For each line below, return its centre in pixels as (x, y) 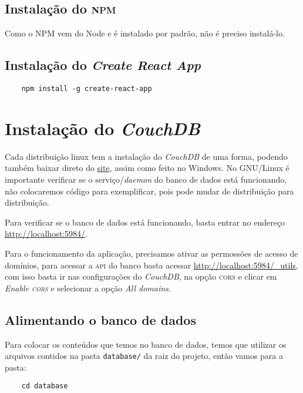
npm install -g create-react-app (87, 89)
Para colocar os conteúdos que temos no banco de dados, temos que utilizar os (146, 344)
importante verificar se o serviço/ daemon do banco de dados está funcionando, (146, 179)
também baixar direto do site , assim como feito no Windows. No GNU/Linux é (147, 168)
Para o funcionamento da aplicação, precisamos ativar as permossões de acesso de (151, 253)
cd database (45, 386)
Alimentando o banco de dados (100, 319)
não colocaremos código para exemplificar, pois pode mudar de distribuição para (149, 191)
